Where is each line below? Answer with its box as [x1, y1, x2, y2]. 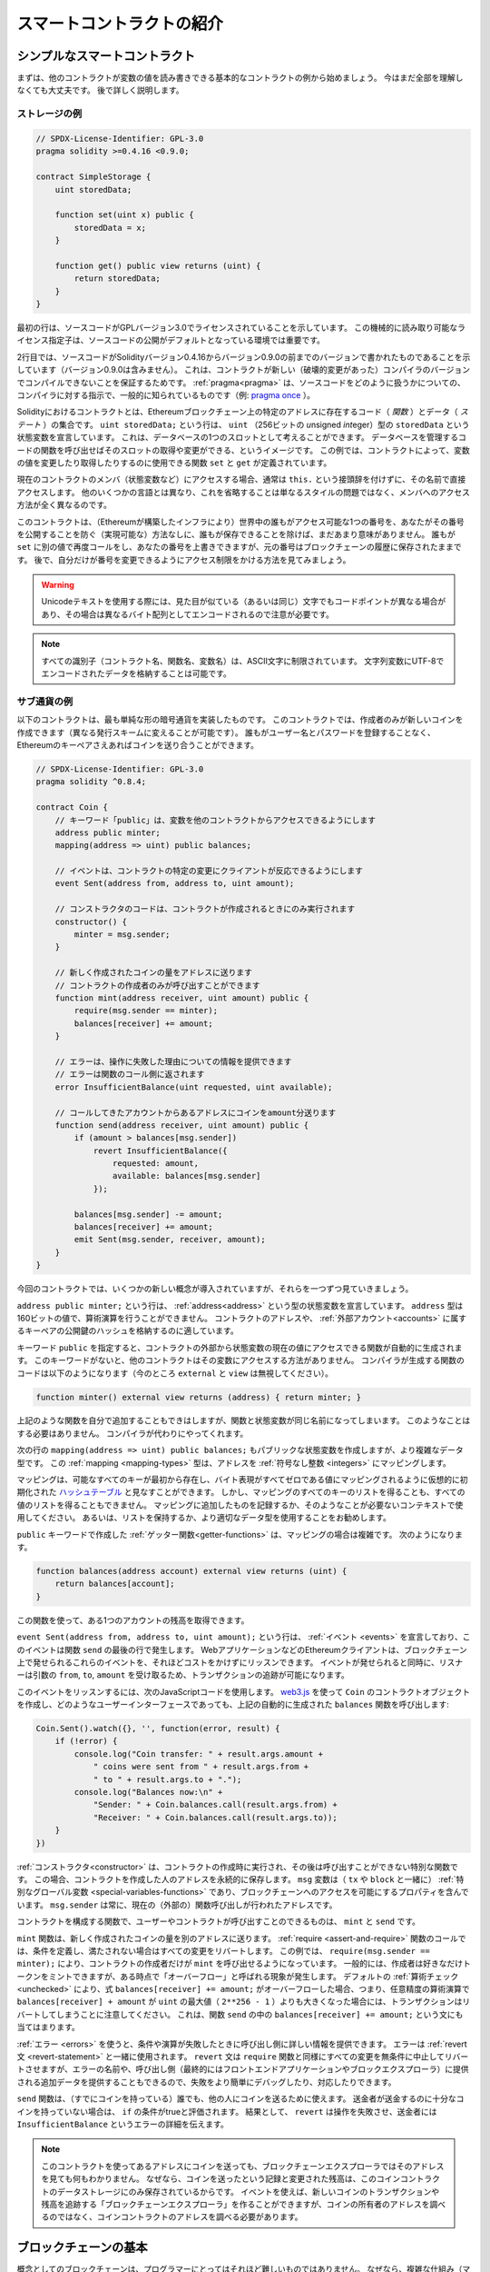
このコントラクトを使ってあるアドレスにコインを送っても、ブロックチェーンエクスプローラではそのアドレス [41, 2160, 445, 2171]
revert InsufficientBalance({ [93, 1145, 228, 1156]
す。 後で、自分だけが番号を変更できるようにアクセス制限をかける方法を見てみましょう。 [16, 554, 351, 565]
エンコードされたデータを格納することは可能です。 [41, 668, 231, 679]
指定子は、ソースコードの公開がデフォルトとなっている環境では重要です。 [48, 334, 326, 345]
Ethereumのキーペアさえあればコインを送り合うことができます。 [16, 739, 259, 750]
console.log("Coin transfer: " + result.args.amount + [73, 1749, 324, 1759]
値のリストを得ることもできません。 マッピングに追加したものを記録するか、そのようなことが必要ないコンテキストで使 [16, 1500, 464, 1510]
